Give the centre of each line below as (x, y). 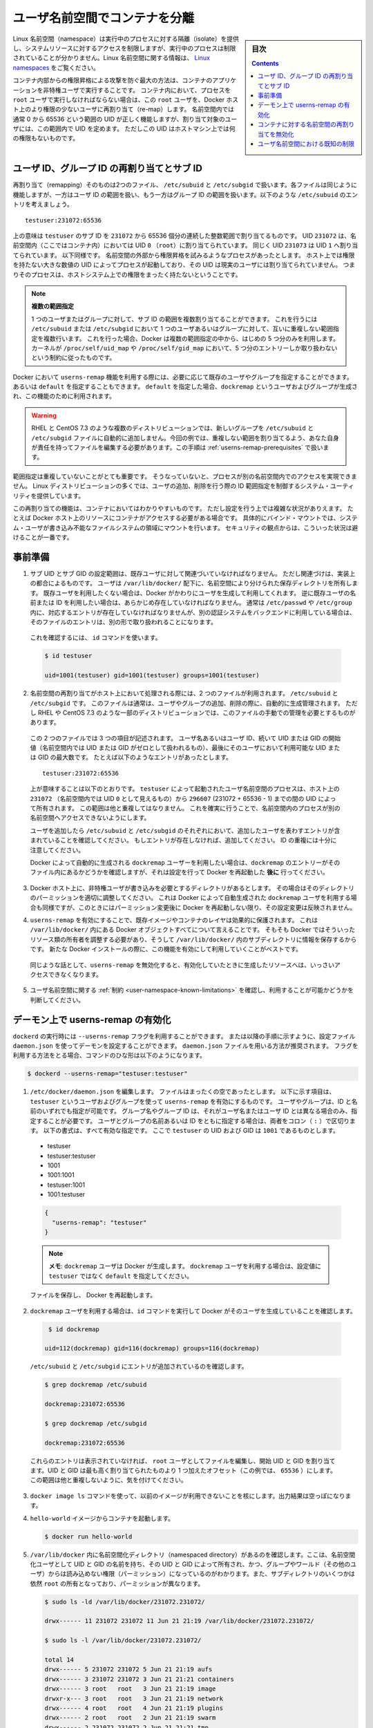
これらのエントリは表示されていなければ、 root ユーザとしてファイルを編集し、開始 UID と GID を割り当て (183, 1461)
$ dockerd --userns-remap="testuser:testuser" (107, 1074)
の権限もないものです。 (46, 138)
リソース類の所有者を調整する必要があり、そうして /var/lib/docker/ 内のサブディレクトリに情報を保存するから (193, 939)
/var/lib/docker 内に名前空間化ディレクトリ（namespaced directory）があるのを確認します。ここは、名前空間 (193, 1555)
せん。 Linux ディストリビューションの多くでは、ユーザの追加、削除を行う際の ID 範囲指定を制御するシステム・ (172, 486)
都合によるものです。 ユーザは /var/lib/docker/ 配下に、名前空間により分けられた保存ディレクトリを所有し (194, 583)
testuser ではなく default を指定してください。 (121, 1276)
